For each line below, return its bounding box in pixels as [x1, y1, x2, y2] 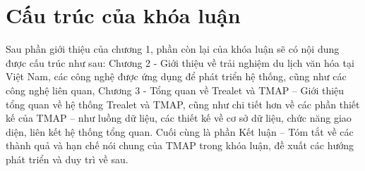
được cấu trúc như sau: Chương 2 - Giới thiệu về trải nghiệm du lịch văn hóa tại [6, 55, 354, 70]
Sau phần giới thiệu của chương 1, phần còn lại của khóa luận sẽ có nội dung [6, 42, 340, 56]
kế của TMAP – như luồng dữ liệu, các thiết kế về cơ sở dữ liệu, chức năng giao [6, 110, 352, 125]
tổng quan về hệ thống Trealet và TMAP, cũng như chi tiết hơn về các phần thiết [6, 96, 360, 111]
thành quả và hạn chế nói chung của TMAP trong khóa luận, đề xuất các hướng [6, 138, 354, 153]
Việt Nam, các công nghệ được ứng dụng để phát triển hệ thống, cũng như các [6, 69, 347, 84]
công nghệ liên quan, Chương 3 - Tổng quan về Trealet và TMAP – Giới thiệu [6, 82, 345, 97]
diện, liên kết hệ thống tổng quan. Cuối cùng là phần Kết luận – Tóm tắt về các [6, 124, 354, 139]
